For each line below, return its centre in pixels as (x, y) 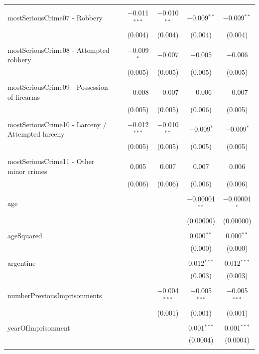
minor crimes (27, 171)
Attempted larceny (36, 134)
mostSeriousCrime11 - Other (51, 161)
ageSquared (25, 236)
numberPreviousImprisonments (55, 295)
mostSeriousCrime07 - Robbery (55, 17)
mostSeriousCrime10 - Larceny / (57, 124)
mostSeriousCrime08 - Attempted (59, 50)
